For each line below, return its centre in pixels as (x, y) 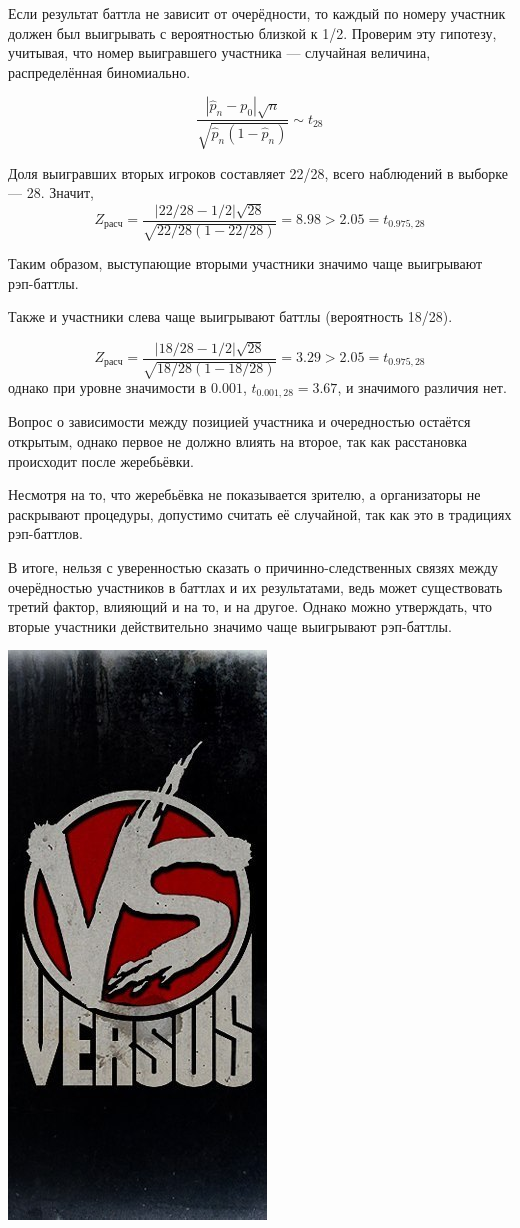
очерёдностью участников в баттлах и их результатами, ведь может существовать (255, 586)
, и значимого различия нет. (422, 387)
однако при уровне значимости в (107, 387)
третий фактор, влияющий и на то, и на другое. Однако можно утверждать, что (250, 606)
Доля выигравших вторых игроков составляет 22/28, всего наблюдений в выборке (258, 172)
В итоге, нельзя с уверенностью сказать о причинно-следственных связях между (253, 567)
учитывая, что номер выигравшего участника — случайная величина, (219, 52)
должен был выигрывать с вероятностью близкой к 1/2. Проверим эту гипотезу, (252, 32)
